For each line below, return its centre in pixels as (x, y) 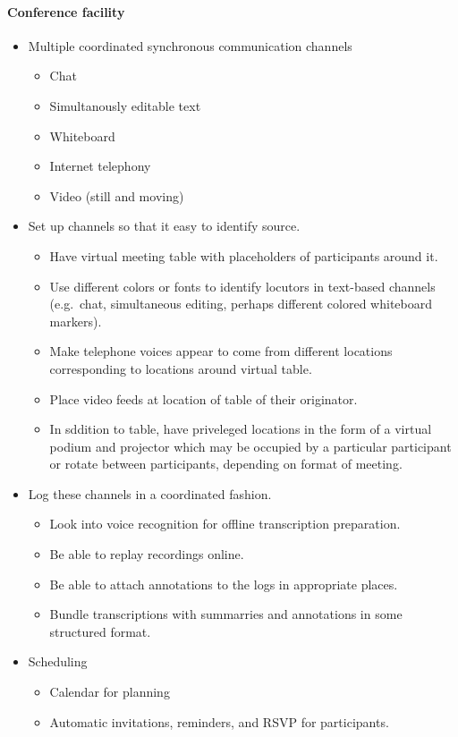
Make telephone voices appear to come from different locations (221, 351)
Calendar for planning (110, 692)
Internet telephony (100, 166)
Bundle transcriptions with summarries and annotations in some (226, 614)
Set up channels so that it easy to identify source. (164, 226)
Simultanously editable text (125, 105)
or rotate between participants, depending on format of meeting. (226, 464)
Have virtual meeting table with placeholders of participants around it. (244, 255)
